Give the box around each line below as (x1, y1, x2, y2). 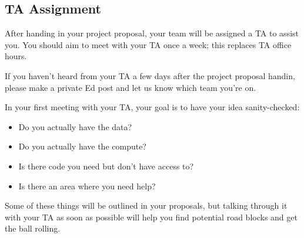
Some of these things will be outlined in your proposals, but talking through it (5, 199, 288, 212)
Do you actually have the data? (18, 120, 132, 132)
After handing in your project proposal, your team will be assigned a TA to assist (5, 27, 299, 39)
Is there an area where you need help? (18, 179, 156, 192)
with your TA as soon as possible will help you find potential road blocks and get (5, 210, 298, 223)
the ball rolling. (5, 222, 61, 234)
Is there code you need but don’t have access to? (18, 159, 194, 172)
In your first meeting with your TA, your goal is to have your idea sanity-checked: (5, 101, 300, 113)
